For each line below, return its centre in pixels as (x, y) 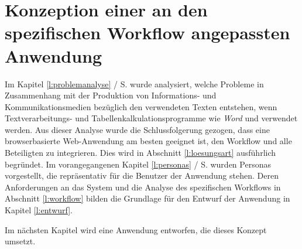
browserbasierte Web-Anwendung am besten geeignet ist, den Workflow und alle (148, 141)
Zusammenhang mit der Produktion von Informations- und (111, 95)
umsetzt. (20, 241)
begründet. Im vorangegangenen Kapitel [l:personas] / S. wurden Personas (138, 164)
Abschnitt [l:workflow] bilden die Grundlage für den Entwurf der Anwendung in (147, 198)
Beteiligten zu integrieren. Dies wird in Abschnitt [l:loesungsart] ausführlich (140, 153)
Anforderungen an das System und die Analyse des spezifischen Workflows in (143, 187)
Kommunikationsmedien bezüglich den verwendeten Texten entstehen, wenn (141, 106)
